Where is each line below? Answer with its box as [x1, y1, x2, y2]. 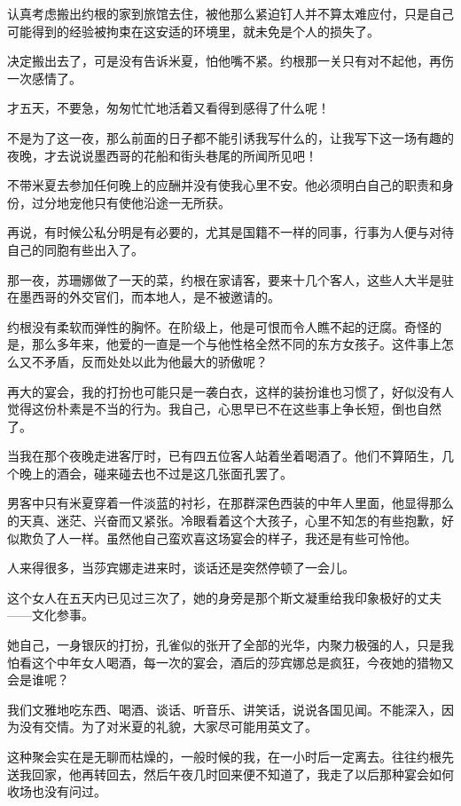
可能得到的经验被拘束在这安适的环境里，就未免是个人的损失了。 [7, 21, 379, 40]
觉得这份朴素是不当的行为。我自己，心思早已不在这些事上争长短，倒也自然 [7, 399, 441, 418]
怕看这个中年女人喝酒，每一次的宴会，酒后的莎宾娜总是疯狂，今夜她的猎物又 [7, 652, 454, 671]
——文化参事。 [7, 605, 94, 624]
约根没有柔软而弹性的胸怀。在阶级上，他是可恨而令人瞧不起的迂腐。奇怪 [7, 317, 429, 336]
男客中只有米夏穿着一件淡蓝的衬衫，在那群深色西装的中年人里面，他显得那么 [7, 494, 454, 512]
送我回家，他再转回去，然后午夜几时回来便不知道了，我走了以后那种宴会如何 [7, 764, 454, 783]
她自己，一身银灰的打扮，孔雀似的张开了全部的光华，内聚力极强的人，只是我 [7, 636, 454, 654]
